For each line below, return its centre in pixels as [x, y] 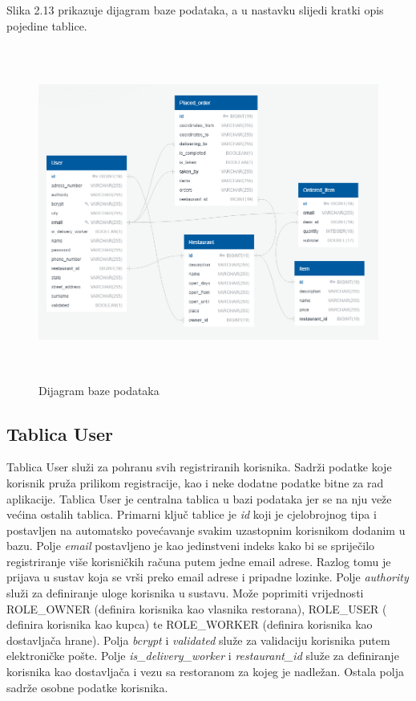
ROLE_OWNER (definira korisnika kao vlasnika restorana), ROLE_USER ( [197, 608]
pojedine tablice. [47, 25]
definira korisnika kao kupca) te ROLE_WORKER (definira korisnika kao [190, 624]
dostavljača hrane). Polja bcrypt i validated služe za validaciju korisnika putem [198, 640]
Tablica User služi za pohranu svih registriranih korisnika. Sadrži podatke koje [199, 467]
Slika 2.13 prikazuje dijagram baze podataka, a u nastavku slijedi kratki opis [195, 10]
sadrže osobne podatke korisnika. [87, 687]
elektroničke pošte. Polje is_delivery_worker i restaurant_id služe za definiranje [203, 656]
